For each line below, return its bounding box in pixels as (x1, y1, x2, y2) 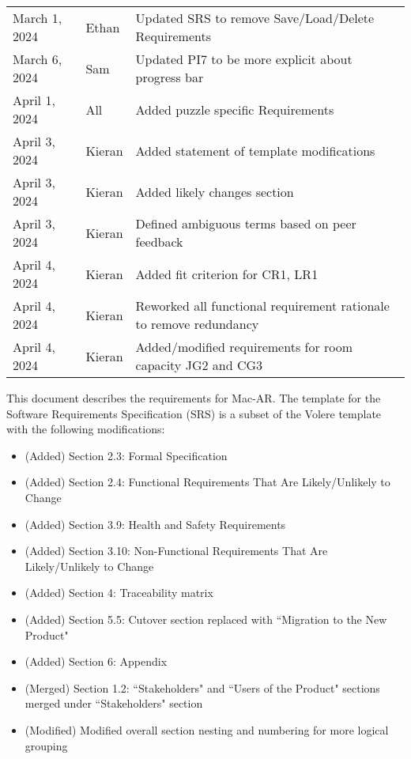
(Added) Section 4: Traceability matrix (25, 584, 213, 601)
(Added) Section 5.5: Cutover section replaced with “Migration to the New (25, 610, 387, 627)
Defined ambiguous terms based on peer (135, 214, 356, 232)
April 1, (13, 91, 55, 109)
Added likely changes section (135, 182, 294, 201)
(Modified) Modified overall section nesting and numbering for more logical (25, 721, 389, 738)
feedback (135, 232, 183, 251)
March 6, (13, 50, 62, 68)
